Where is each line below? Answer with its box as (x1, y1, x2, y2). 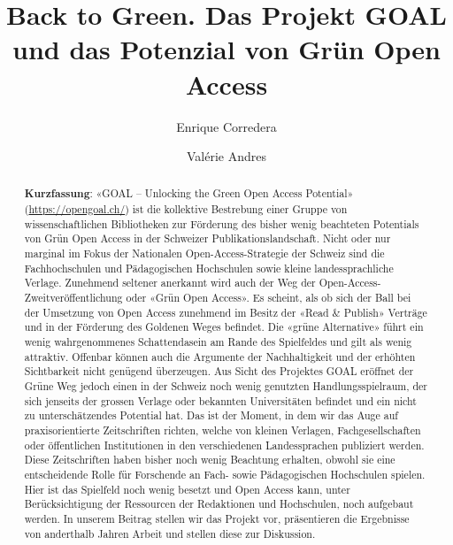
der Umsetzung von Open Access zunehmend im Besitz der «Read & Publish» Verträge (24, 304, 427, 319)
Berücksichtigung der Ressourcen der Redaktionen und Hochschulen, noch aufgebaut (24, 496, 414, 511)
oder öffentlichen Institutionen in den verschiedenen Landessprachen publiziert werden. (24, 437, 425, 452)
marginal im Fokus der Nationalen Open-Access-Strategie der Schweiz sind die (24, 246, 385, 261)
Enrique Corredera (176, 117, 277, 135)
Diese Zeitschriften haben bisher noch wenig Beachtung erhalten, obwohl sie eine (24, 452, 395, 467)
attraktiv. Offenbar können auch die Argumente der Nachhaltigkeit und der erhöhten (24, 349, 416, 364)
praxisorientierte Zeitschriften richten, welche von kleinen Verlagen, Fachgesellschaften (24, 422, 421, 437)
